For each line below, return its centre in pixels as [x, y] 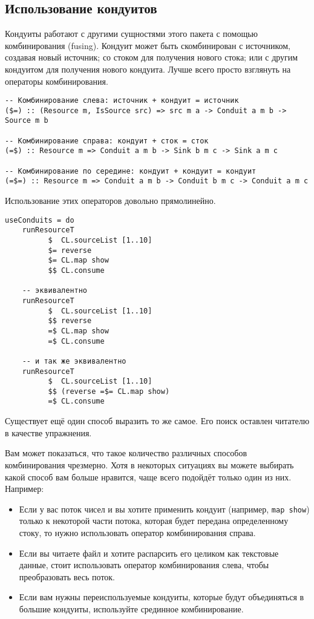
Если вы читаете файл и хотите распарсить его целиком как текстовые [149, 553]
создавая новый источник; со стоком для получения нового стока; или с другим [152, 57]
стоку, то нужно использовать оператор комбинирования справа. [137, 532]
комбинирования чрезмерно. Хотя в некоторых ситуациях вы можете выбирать [149, 464]
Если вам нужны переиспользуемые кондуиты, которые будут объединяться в [162, 597]
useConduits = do [40, 220]
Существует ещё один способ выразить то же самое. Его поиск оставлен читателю [157, 421]
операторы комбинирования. [57, 81]
